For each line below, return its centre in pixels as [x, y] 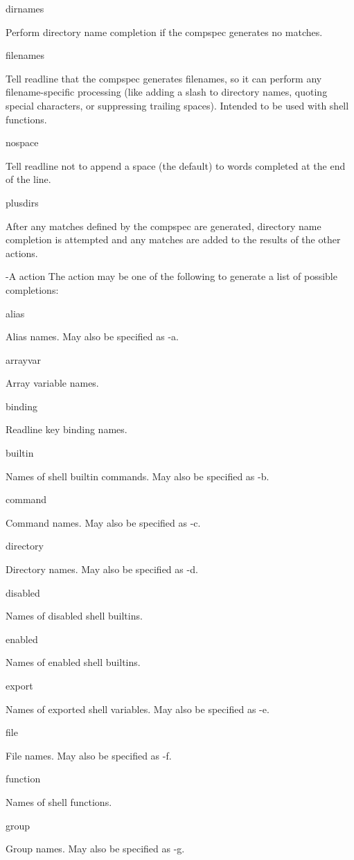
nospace [22, 142]
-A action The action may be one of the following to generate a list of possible [171, 276]
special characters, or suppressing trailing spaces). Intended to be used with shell [177, 105]
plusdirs [22, 202]
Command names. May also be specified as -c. [103, 522]
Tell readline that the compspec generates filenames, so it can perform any [164, 78]
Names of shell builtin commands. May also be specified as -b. [138, 476]
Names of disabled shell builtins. [74, 616]
